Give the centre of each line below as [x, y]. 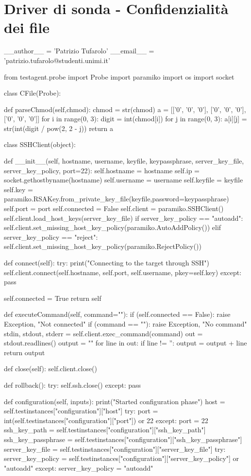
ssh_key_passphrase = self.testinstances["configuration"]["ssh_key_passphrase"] [123, 439]
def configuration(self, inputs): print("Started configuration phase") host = [115, 401]
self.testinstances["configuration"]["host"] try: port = [81, 411]
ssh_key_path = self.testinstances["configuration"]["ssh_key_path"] [105, 430]
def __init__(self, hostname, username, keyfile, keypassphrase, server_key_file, [124, 161]
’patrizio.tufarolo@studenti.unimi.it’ [57, 60]
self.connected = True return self [53, 298]
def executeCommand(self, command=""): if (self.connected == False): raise [117, 314]
